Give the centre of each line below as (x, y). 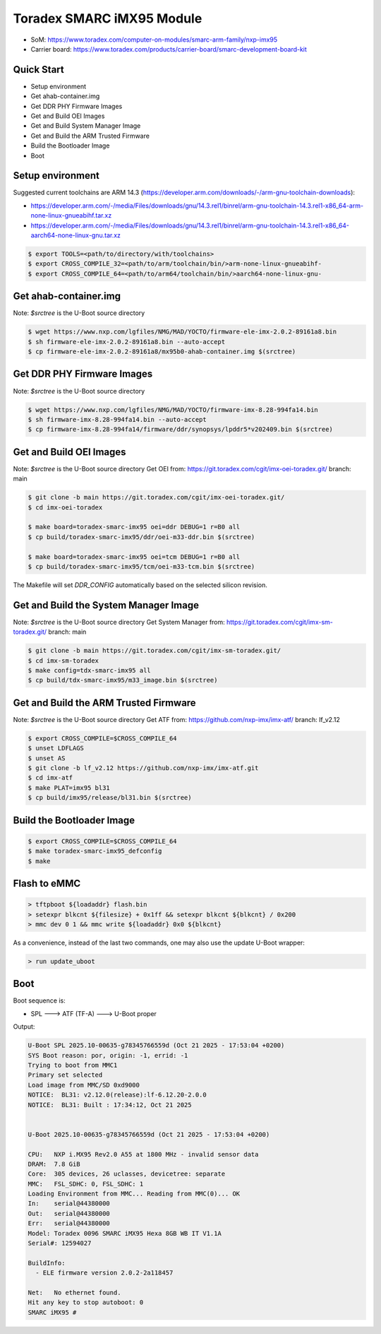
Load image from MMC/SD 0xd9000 (84, 1085)
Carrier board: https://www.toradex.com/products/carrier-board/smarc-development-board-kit (169, 49)
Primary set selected (65, 1075)
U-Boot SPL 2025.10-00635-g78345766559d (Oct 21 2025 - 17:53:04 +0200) (156, 1045)
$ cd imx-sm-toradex (63, 660)
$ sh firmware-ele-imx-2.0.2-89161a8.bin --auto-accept (127, 342)
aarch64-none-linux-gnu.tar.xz (76, 235)
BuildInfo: (47, 1263)
